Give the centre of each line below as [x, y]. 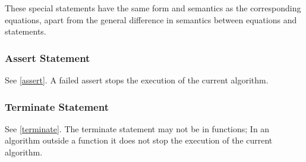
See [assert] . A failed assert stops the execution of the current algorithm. [137, 80]
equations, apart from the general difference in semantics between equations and [151, 19]
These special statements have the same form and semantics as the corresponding [153, 8]
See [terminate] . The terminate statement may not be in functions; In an [137, 128]
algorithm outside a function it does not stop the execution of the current [139, 140]
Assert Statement [48, 57]
